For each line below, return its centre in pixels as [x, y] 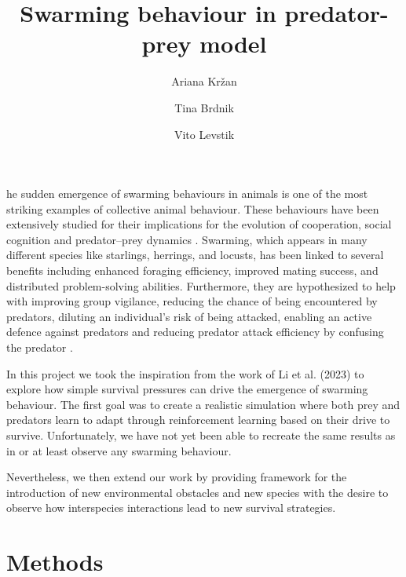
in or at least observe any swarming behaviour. [119, 450]
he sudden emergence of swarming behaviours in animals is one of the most [187, 194]
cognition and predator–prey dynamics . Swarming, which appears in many [187, 239]
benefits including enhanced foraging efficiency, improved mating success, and [192, 270]
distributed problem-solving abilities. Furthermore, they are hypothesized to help [201, 285]
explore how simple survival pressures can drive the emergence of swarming [187, 389]
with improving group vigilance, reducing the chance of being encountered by [192, 301]
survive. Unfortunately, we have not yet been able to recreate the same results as [201, 435]
